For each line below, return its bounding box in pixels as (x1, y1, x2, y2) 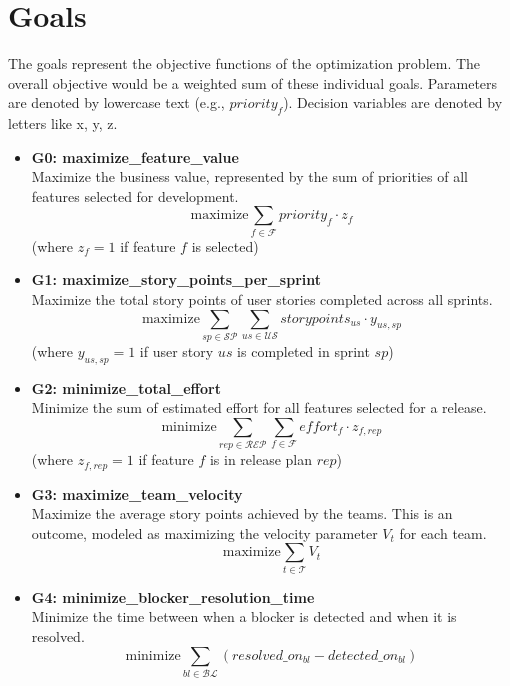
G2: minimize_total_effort (31, 377, 221, 398)
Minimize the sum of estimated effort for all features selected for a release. (31, 397, 487, 418)
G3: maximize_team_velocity (31, 483, 243, 504)
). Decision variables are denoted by (283, 92, 503, 113)
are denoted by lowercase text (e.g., (8, 92, 225, 113)
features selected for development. (31, 185, 239, 206)
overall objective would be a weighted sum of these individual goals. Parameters (8, 72, 498, 93)
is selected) (191, 235, 259, 256)
